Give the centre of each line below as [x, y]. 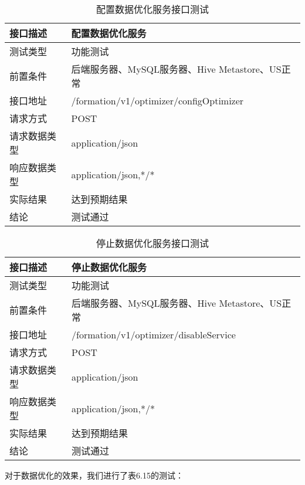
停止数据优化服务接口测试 [152, 243]
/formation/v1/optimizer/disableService [154, 334]
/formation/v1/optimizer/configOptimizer [157, 100]
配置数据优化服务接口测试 [152, 9]
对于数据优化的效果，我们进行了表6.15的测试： [94, 475]
